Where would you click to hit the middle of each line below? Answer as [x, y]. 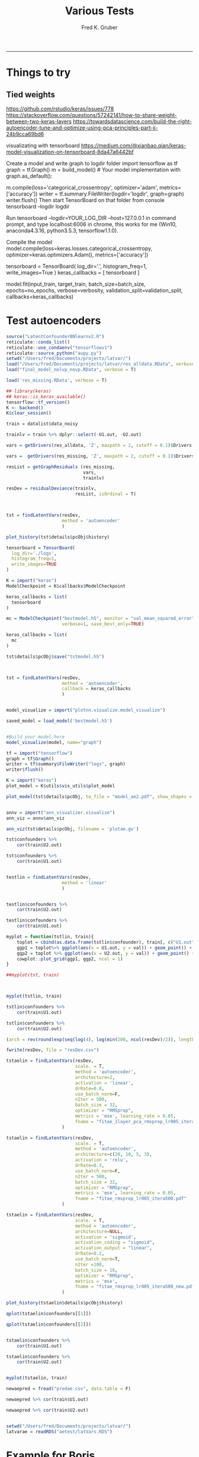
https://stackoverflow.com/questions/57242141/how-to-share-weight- [92, 115]
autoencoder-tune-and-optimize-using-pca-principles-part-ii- [82, 127]
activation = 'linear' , [104, 1083]
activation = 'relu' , [102, 1160]
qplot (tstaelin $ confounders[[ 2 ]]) [49, 1324]
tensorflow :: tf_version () [38, 402]
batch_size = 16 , [96, 1270]
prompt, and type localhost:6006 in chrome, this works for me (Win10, [92, 224]
